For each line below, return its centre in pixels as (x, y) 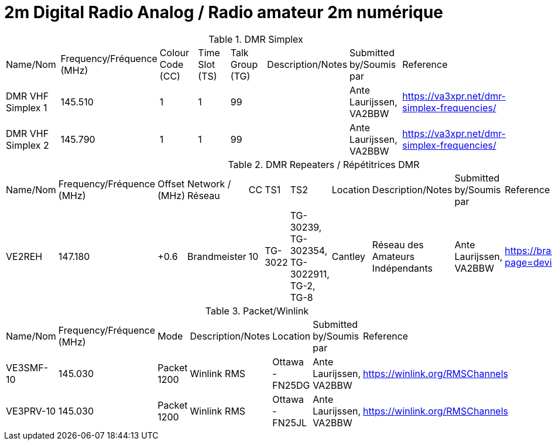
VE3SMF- (27, 367)
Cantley (348, 256)
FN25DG (291, 385)
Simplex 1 (27, 107)
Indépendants (402, 268)
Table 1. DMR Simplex (256, 39)
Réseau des (398, 244)
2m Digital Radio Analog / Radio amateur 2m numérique (224, 12)
